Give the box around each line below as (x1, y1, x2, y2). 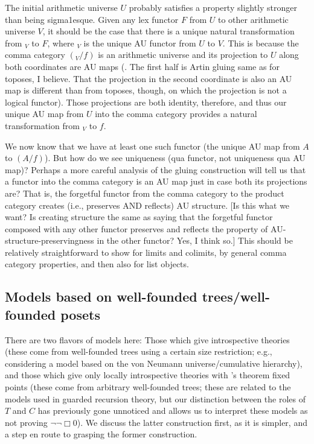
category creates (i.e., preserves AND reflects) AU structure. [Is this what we (5, 198, 290, 211)
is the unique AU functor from (83, 36, 196, 49)
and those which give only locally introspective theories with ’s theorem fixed (5, 369, 290, 381)
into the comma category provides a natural (95, 107, 257, 120)
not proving (5, 416, 48, 428)
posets (60, 305, 100, 323)
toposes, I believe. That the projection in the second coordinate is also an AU (5, 72, 292, 84)
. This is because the (222, 36, 299, 49)
